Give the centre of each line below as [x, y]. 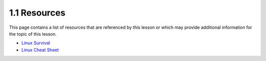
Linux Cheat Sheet [40, 50]
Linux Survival [36, 43]
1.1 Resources [37, 13]
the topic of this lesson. [33, 34]
